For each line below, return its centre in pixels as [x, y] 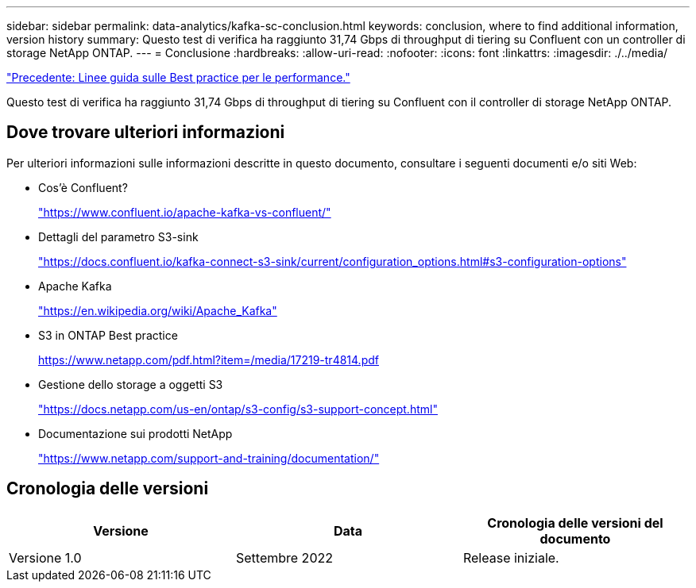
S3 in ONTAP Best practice [108, 335]
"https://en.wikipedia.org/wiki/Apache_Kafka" [158, 310]
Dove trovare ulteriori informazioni [146, 133]
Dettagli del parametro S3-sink [118, 236]
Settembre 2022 [284, 557]
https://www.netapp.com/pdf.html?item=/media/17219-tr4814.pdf [209, 359]
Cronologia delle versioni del [575, 523]
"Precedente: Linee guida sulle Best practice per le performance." [178, 77]
